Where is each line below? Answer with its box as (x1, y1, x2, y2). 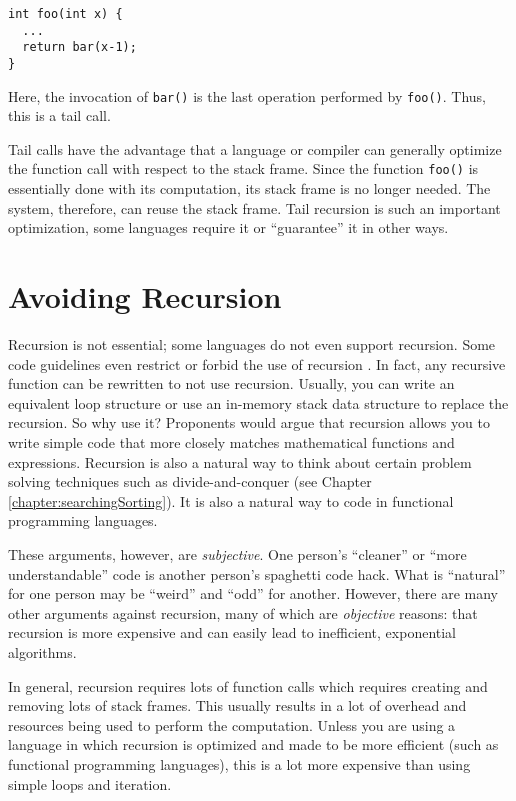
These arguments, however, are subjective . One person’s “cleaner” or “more (8, 543, 467, 564)
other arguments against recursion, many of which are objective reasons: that (8, 602, 478, 623)
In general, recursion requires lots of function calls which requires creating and (8, 675, 488, 696)
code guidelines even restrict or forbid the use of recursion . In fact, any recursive (8, 353, 506, 374)
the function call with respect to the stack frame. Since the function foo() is (8, 158, 479, 179)
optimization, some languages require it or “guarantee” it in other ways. (8, 217, 449, 238)
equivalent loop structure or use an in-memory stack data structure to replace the (8, 392, 509, 413)
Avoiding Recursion (8, 276, 282, 317)
